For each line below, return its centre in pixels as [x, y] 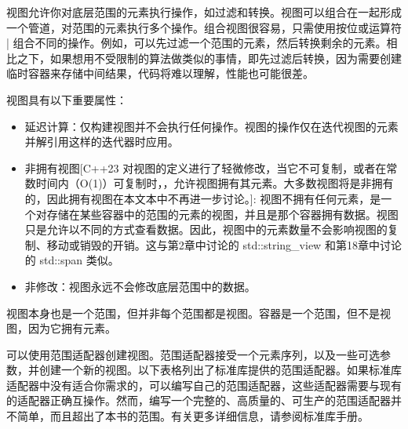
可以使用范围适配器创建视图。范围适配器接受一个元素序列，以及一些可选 [193, 354]
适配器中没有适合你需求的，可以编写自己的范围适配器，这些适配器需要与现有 [204, 385]
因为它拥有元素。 [72, 328]
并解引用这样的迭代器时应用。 [102, 142]
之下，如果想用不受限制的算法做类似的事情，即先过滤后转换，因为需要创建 [209, 58]
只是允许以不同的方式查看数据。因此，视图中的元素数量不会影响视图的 [206, 229]
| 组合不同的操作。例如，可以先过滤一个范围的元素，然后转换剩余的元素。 [197, 43]
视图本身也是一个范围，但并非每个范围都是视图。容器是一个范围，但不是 [193, 313]
